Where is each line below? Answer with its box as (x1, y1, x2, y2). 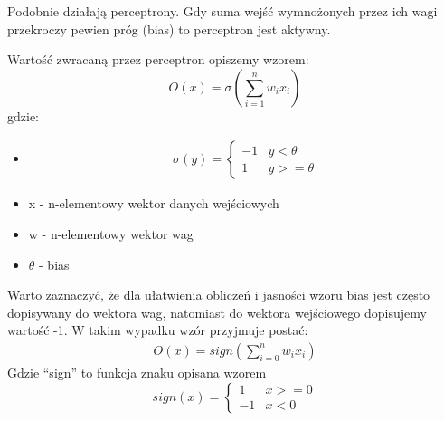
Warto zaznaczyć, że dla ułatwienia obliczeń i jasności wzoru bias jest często (7, 285, 430, 304)
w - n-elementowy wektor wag (28, 225, 194, 243)
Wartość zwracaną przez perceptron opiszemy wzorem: (7, 50, 309, 69)
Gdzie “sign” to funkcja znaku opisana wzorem (7, 363, 267, 381)
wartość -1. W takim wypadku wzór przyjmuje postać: (7, 321, 308, 340)
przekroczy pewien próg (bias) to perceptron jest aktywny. (7, 19, 331, 38)
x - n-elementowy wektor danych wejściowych (28, 194, 279, 213)
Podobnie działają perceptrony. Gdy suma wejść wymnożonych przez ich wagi (7, 2, 438, 20)
